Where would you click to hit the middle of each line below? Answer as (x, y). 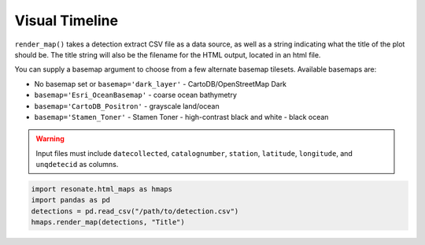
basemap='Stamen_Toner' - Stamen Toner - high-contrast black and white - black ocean (181, 117)
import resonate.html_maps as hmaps (102, 189)
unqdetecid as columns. (77, 165)
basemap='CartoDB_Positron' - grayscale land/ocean (127, 106)
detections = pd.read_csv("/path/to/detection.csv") (135, 211)
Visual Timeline (66, 20)
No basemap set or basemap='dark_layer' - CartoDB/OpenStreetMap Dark (161, 84)
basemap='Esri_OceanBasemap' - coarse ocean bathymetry (136, 95)
